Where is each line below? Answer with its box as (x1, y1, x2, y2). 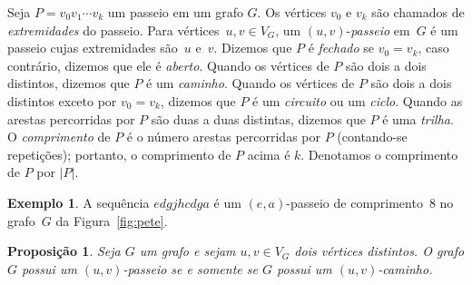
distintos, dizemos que (7, 74, 130, 93)
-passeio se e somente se (123, 259, 258, 278)
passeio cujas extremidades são (7, 38, 178, 57)
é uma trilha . (382, 109, 454, 128)
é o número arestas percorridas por (126, 127, 320, 146)
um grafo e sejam (139, 241, 236, 260)
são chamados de (371, 3, 465, 21)
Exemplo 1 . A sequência (7, 192, 150, 211)
